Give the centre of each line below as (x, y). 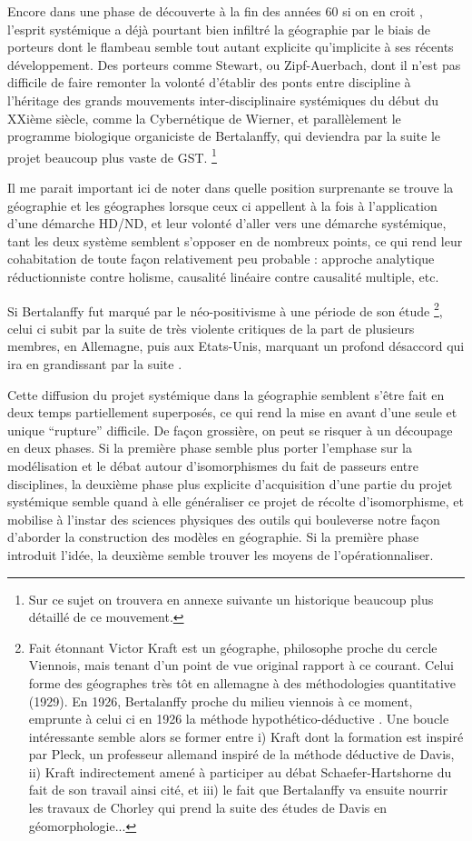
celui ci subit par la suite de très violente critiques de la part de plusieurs (211, 328)
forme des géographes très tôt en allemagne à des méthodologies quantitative (242, 682)
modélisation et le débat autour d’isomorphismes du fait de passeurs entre (213, 465)
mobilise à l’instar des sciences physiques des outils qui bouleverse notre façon (224, 519)
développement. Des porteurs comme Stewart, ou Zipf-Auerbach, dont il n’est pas (234, 64)
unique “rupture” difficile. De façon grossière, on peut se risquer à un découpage (230, 430)
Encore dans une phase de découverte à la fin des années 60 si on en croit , (215, 11)
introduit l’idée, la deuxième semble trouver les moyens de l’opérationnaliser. (221, 554)
